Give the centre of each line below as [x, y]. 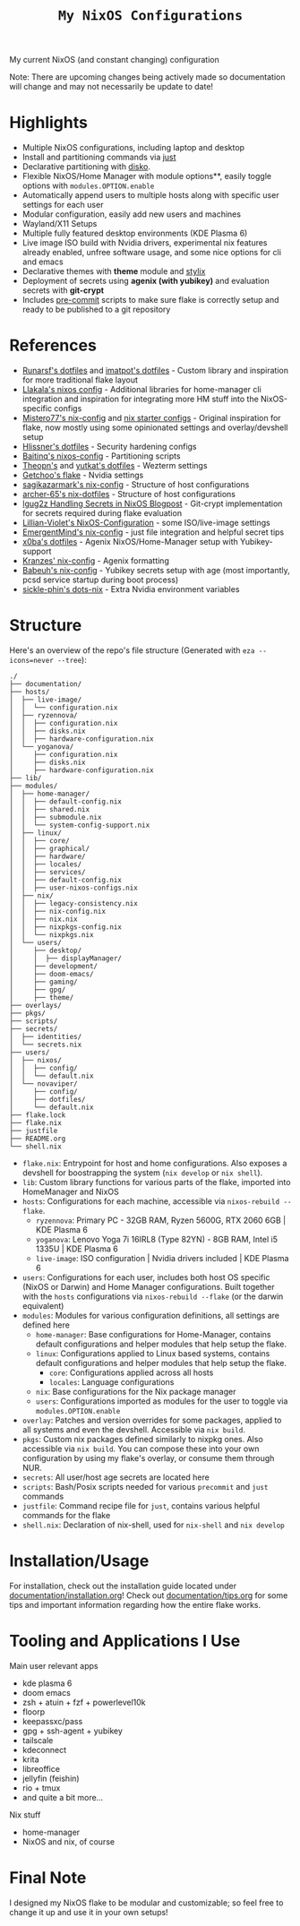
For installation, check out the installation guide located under [123, 1586]
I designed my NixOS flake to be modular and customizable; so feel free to [146, 1903]
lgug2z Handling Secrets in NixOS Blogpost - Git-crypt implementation [152, 503]
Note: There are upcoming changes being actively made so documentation [147, 77]
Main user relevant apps [54, 1665]
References [53, 345]
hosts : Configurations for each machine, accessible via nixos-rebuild [151, 1201]
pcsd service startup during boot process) [100, 580]
